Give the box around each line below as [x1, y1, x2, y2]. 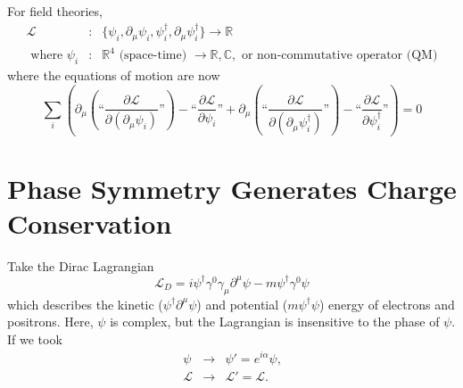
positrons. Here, [7, 312, 94, 331]
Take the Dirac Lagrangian [7, 256, 154, 275]
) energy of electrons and [318, 294, 455, 313]
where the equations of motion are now [7, 65, 220, 84]
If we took [7, 329, 62, 348]
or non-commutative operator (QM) [241, 49, 438, 62]
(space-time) [119, 49, 187, 62]
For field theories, [7, 2, 103, 20]
